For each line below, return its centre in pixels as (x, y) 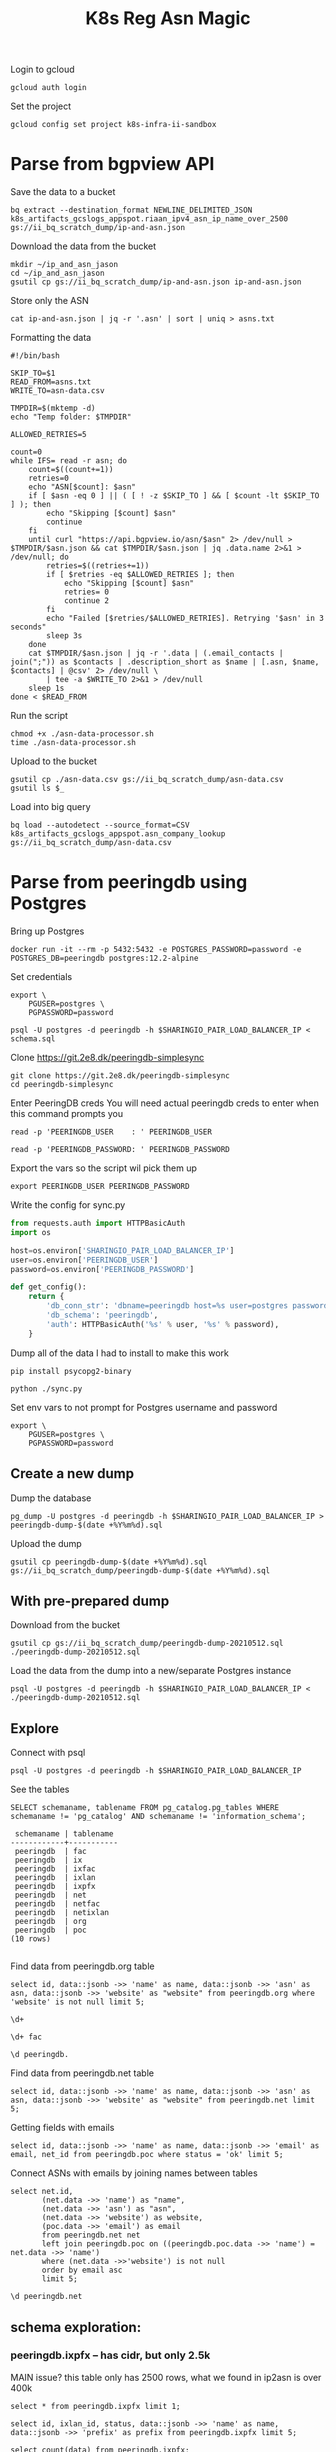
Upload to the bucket (53, 761)
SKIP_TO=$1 (33, 373)
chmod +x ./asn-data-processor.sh (82, 734)
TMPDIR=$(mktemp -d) (53, 408)
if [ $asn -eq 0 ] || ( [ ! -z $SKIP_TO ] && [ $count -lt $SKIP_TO (174, 496)
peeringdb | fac (50, 1852)
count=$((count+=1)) (71, 470)
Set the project (41, 106)
